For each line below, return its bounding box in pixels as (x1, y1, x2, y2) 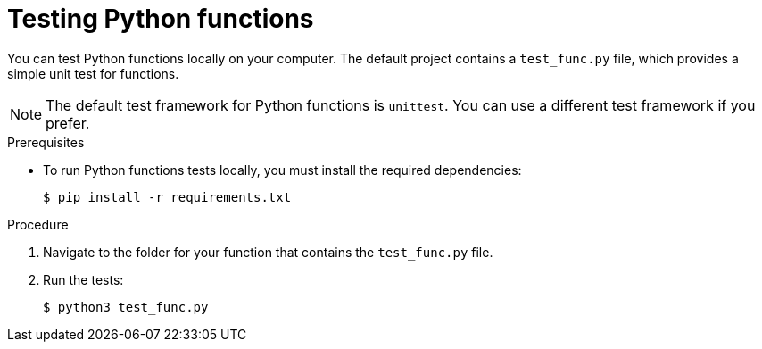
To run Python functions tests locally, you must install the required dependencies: (43, 162, 522, 178)
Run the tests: (43, 271, 124, 287)
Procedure (7, 216, 69, 232)
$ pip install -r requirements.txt (43, 189, 292, 204)
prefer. (46, 113, 90, 132)
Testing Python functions (7, 4, 314, 34)
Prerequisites (7, 134, 85, 150)
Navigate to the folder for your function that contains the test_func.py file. (43, 244, 493, 260)
